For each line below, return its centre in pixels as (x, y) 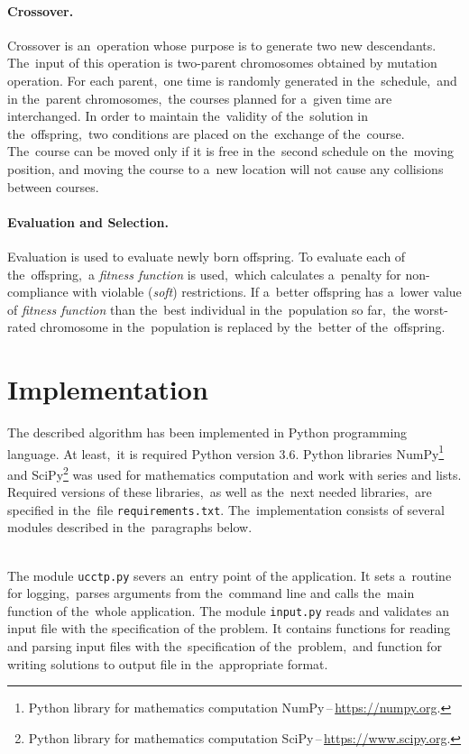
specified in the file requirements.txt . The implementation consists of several (226, 509)
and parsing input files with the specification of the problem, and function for (225, 646)
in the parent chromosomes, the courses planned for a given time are (200, 98)
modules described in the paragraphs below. (130, 527)
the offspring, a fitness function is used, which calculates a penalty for (204, 274)
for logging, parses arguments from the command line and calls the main (211, 593)
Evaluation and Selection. (88, 221)
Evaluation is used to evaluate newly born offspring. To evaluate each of (207, 256)
